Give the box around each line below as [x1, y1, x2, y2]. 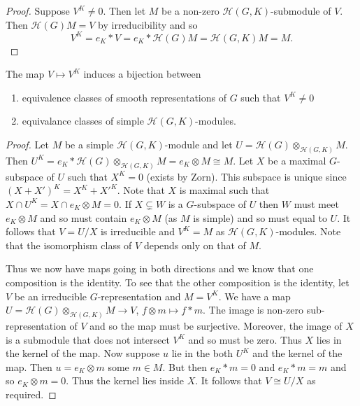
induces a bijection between [83, 66, 201, 81]
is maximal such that [179, 183, 270, 197]
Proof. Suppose [6, 3, 70, 17]
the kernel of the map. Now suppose [6, 346, 160, 360]
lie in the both [171, 346, 233, 360]
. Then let [103, 3, 146, 17]
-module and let [164, 137, 233, 152]
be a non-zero [161, 3, 219, 17]
